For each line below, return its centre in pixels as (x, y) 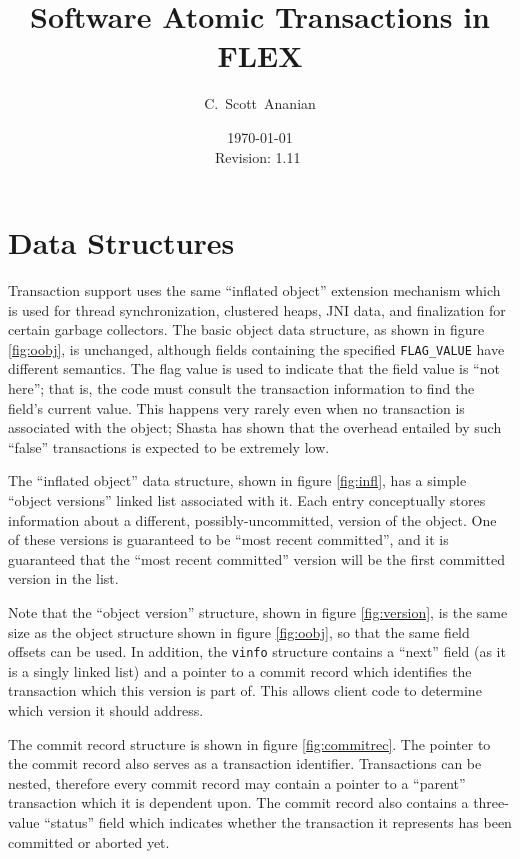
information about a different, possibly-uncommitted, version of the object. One (252, 519)
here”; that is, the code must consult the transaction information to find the (241, 388)
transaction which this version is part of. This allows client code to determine (245, 690)
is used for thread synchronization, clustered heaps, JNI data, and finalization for (257, 309)
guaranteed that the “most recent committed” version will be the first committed (256, 558)
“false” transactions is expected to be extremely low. (169, 446)
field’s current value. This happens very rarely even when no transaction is (236, 407)
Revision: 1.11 (257, 156)
